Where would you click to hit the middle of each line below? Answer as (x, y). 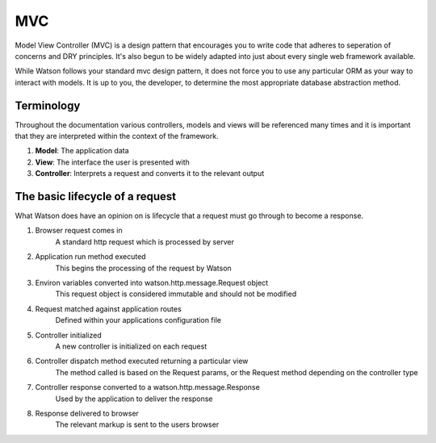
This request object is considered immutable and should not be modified (176, 294)
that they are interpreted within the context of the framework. (117, 136)
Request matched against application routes (108, 309)
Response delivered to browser (87, 413)
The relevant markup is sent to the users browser (137, 424)
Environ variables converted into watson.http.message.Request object (152, 283)
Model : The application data (82, 151)
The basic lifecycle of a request (96, 196)
